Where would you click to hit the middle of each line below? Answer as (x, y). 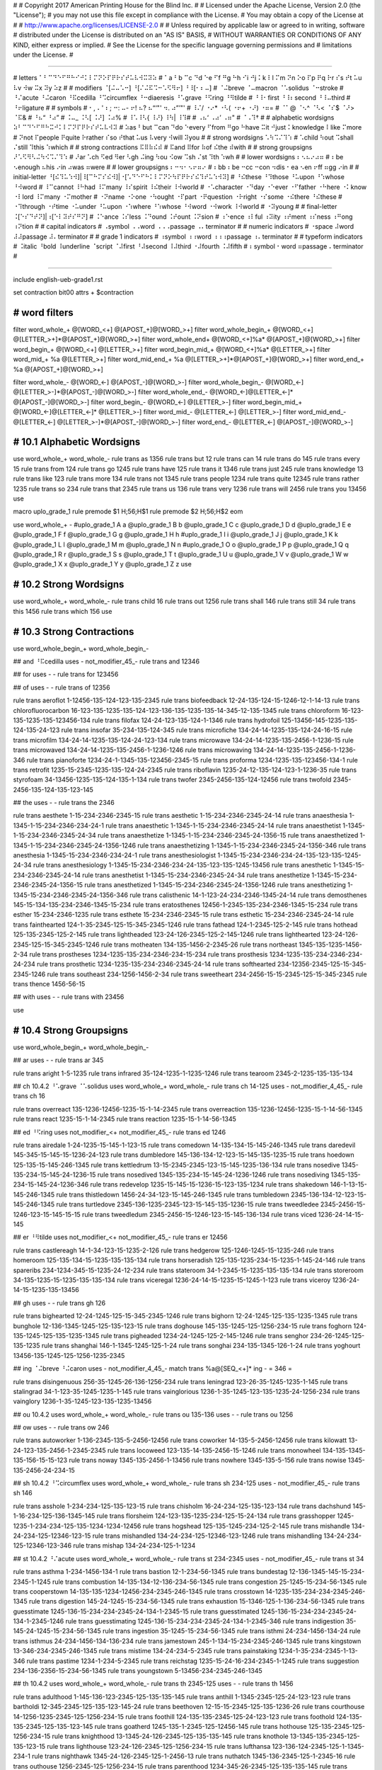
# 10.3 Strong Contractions (74, 631)
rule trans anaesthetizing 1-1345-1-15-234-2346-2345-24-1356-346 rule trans (252, 845)
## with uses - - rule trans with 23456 (69, 997)
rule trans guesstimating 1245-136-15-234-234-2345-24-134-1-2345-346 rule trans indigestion (205, 1621)
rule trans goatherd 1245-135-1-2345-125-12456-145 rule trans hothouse (201, 1726)
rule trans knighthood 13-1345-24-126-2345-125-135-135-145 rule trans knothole (170, 1736)
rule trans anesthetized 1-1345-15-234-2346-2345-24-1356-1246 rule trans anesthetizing (215, 885)
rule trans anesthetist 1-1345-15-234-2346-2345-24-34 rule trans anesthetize (196, 875)
